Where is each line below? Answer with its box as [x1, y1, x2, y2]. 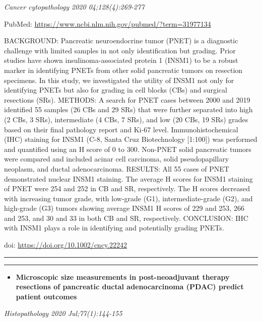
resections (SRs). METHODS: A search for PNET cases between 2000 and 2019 [4, 94, 250, 105]
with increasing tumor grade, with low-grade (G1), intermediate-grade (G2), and [4, 193, 253, 203]
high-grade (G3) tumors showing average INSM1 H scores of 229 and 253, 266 [4, 203, 244, 213]
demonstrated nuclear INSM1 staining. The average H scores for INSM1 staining [4, 173, 253, 184]
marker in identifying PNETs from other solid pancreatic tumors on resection [4, 64, 243, 75]
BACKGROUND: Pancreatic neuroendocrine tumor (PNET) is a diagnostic [4, 35, 238, 46]
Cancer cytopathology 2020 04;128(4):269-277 [4, 2, 145, 12]
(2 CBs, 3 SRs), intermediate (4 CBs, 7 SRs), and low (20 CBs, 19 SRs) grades [4, 114, 248, 124]
